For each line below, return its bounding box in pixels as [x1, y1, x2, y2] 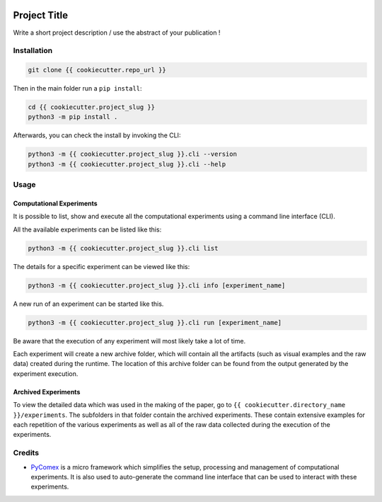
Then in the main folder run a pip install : [13, 84, 142, 93]
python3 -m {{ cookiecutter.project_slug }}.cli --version [28, 150, 237, 159]
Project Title [13, 9, 69, 21]
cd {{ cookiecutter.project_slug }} [28, 103, 156, 111]
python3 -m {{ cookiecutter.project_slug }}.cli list [28, 244, 219, 252]
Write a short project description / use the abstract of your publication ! [13, 28, 221, 37]
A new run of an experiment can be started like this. [13, 300, 164, 308]
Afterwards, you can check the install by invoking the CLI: [13, 131, 181, 139]
